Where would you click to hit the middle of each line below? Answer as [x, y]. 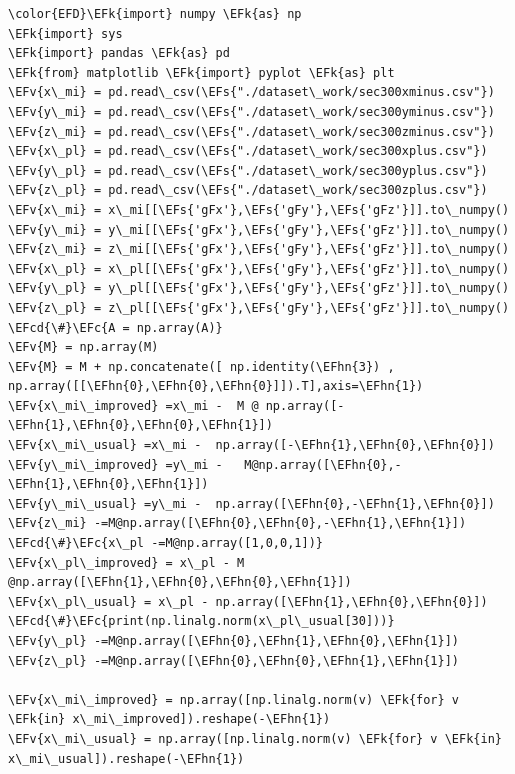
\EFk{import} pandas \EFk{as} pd [119, 53]
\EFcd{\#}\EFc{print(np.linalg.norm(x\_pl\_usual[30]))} [201, 621]
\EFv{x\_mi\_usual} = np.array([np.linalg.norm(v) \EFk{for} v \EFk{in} [255, 738]
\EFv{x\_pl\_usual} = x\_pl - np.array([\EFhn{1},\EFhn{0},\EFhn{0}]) [248, 601]
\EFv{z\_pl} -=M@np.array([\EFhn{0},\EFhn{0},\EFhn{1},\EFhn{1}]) [234, 660]
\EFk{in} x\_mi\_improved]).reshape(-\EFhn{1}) [169, 719]
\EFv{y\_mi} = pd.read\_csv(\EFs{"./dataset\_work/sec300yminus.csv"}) [251, 111]
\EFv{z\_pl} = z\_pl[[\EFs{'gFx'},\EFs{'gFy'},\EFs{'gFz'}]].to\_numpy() [259, 307]
